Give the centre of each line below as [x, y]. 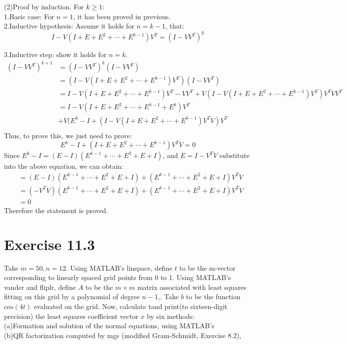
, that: [175, 26]
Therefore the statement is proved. [56, 210]
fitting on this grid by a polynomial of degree [72, 297]
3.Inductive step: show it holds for [55, 54]
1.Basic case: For [29, 16]
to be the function [213, 297]
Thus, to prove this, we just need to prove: [68, 135]
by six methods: [171, 316]
